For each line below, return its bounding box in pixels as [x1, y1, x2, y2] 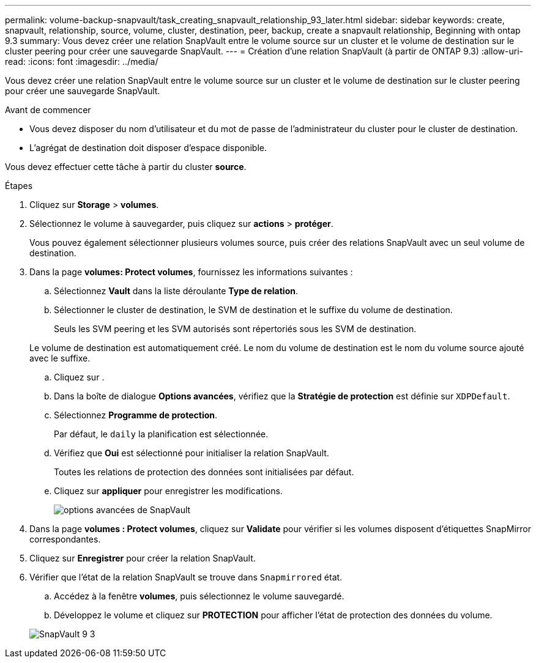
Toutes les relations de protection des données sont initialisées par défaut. [54, 467, 354, 477]
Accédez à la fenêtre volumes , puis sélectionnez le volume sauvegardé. [54, 591, 344, 601]
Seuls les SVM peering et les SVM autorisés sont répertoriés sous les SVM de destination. [54, 324, 417, 334]
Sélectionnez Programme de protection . [54, 410, 218, 420]
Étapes [5, 180, 33, 191]
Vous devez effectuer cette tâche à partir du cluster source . [5, 161, 247, 172]
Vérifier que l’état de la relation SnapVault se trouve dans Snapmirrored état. [29, 572, 343, 582]
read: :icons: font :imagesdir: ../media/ [5, 56, 158, 67]
